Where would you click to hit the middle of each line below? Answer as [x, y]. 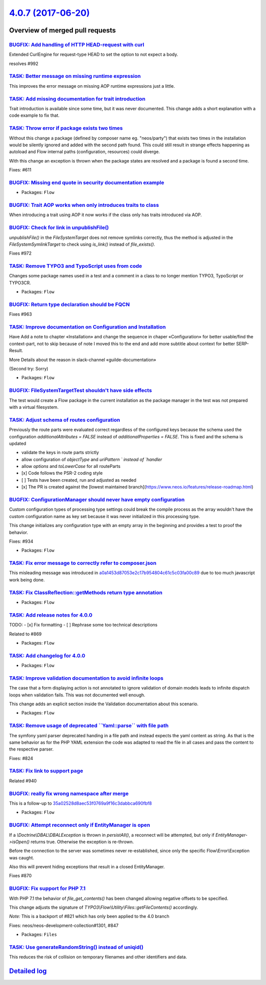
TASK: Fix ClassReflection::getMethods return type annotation [86, 592]
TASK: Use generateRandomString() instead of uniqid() [76, 947]
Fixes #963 [20, 314]
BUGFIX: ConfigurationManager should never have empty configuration [97, 500]
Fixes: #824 [21, 758]
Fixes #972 [20, 253]
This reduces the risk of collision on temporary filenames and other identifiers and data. [98, 957]
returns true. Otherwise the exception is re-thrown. [82, 842]
